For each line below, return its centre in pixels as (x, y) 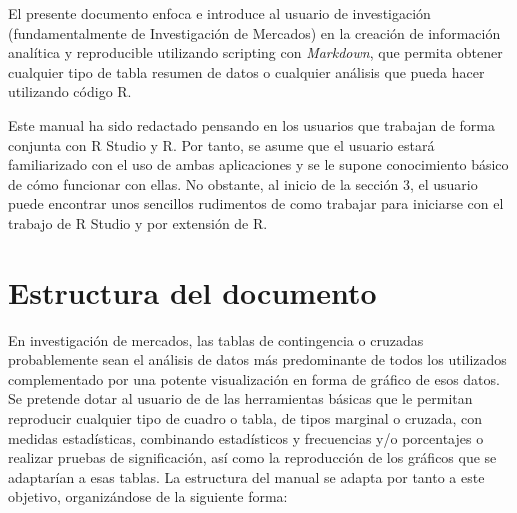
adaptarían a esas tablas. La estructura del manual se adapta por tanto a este (246, 476)
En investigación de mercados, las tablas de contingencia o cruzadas (216, 339)
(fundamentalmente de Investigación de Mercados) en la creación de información (254, 32)
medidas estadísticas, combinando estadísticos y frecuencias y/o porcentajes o (246, 437)
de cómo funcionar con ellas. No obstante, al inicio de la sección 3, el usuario (243, 183)
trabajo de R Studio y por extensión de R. (138, 222)
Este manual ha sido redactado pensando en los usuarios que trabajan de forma (251, 124)
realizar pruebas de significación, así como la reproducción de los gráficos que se (252, 457)
